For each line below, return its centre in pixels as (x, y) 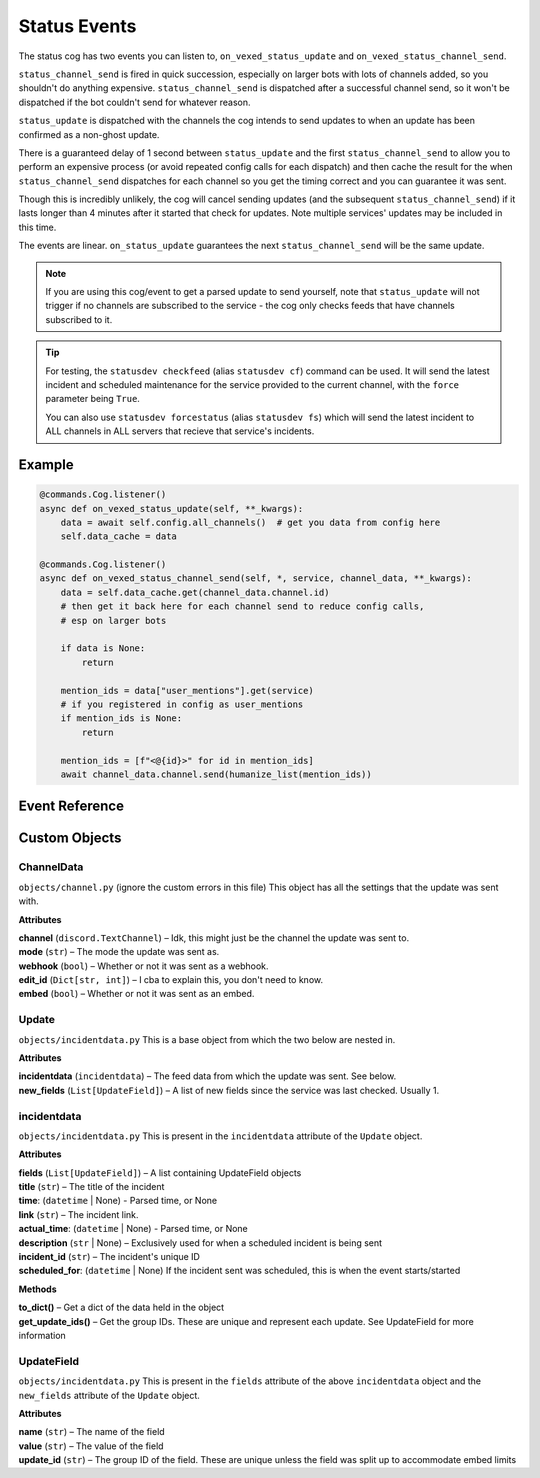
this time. (37, 227)
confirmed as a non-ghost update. (89, 134)
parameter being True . (92, 399)
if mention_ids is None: (121, 718)
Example (46, 464)
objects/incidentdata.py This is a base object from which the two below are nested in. (207, 1039)
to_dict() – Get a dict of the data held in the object (121, 1307)
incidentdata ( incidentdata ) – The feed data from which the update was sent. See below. (207, 1076)
